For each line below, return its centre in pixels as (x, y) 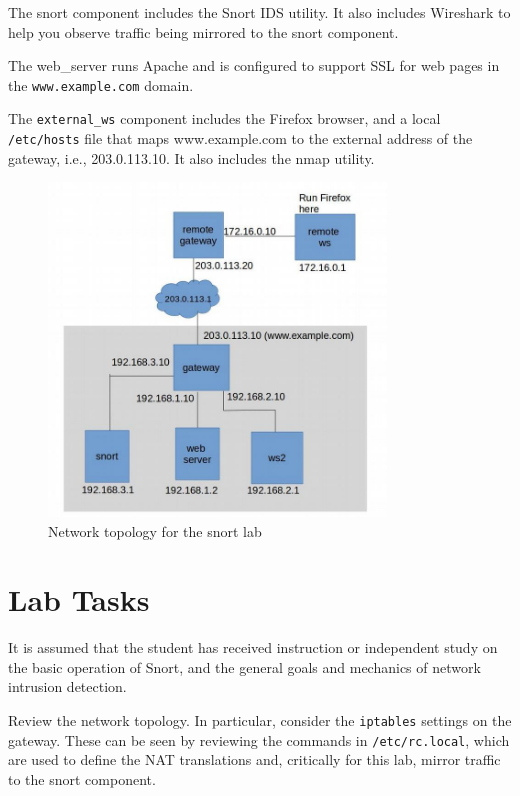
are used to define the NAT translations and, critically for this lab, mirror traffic (254, 759)
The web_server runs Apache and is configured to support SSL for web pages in (254, 65)
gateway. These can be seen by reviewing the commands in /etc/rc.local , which (259, 739)
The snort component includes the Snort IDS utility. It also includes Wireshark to (259, 12)
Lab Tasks (79, 599)
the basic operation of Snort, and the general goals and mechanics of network (244, 666)
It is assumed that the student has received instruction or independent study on (253, 647)
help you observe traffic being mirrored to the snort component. (203, 31)
